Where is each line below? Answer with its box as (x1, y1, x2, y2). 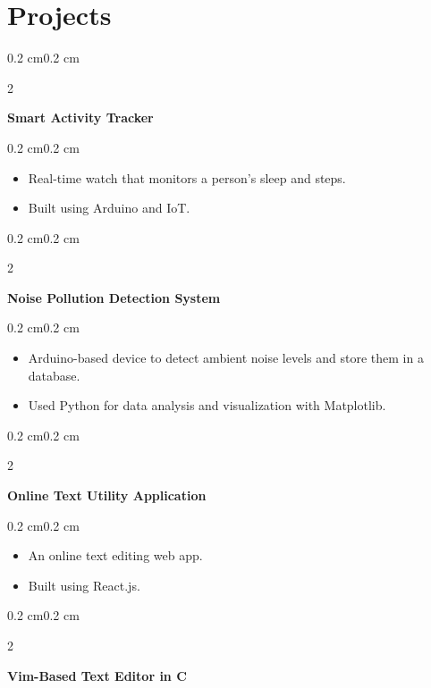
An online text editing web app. (28, 546, 203, 565)
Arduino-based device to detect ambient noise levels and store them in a (28, 348, 424, 367)
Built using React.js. (28, 575, 140, 594)
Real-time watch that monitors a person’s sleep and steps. (28, 168, 346, 187)
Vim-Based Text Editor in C (7, 666, 187, 684)
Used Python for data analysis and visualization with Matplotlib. (28, 396, 386, 415)
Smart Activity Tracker (7, 108, 154, 127)
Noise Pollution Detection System (7, 288, 221, 306)
